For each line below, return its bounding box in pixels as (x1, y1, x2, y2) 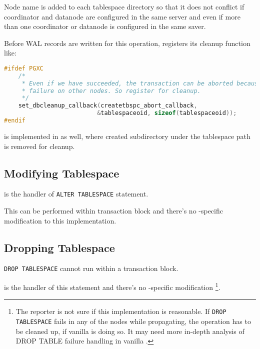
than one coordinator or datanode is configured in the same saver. (4, 21, 206, 31)
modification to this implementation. (4, 215, 116, 225)
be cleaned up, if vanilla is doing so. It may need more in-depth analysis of (15, 325, 244, 336)
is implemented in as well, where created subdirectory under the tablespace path (4, 130, 250, 141)
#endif (4, 117, 25, 124)
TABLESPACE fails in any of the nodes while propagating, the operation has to (15, 315, 251, 326)
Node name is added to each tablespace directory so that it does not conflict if (4, 1, 244, 11)
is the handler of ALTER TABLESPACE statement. (4, 188, 148, 199)
